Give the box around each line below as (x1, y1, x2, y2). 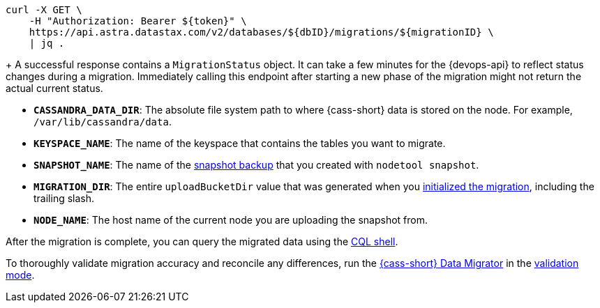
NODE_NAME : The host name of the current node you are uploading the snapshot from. (33, 214, 428, 226)
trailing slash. (33, 192, 95, 204)
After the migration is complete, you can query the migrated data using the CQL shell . (6, 236, 398, 247)
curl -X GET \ (6, 4, 82, 15)
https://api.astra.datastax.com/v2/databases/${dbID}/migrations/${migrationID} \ (29, 26, 494, 38)
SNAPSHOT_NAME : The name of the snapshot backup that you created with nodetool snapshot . (33, 159, 479, 171)
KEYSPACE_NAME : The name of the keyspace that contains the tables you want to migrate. (33, 137, 446, 149)
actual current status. (6, 82, 103, 94)
